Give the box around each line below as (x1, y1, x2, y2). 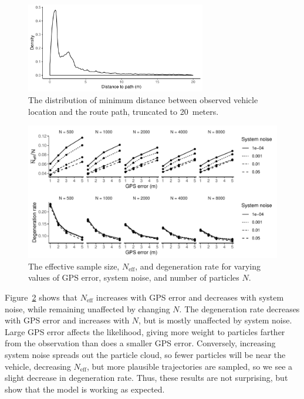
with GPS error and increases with (5, 314, 130, 326)
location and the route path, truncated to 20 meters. (28, 105, 219, 117)
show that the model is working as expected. (5, 383, 165, 395)
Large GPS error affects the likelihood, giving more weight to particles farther (5, 325, 285, 337)
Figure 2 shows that (5, 291, 78, 303)
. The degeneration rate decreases (179, 302, 300, 315)
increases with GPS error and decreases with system (96, 291, 284, 303)
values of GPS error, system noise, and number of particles (28, 271, 239, 284)
